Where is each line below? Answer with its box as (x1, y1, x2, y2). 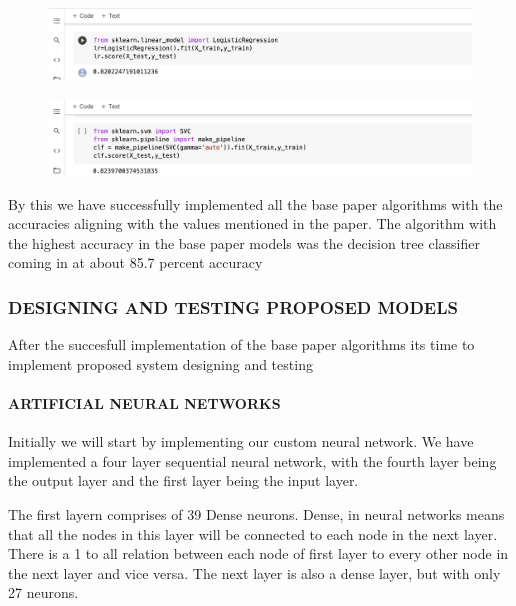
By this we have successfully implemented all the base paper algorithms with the (8, 193, 503, 214)
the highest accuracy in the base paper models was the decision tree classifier (8, 232, 480, 253)
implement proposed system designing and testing (8, 353, 313, 374)
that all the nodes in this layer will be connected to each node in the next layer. (8, 523, 498, 544)
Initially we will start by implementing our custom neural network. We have (8, 431, 474, 452)
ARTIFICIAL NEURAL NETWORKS (8, 393, 281, 414)
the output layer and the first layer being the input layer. (8, 470, 359, 491)
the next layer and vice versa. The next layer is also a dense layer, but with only (8, 562, 501, 583)
